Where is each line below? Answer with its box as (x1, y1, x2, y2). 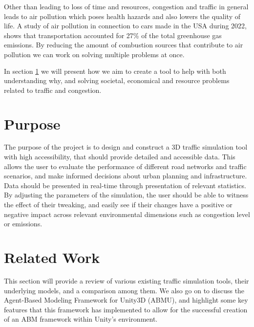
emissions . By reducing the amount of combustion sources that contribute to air (4, 40, 243, 50)
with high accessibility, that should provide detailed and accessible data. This (4, 152, 235, 162)
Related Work (4, 247, 100, 267)
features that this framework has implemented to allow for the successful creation (4, 304, 248, 314)
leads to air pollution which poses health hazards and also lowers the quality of (4, 11, 240, 21)
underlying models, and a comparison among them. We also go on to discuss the (4, 285, 245, 295)
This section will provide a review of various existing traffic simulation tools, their (4, 275, 249, 285)
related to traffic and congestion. (4, 85, 102, 95)
